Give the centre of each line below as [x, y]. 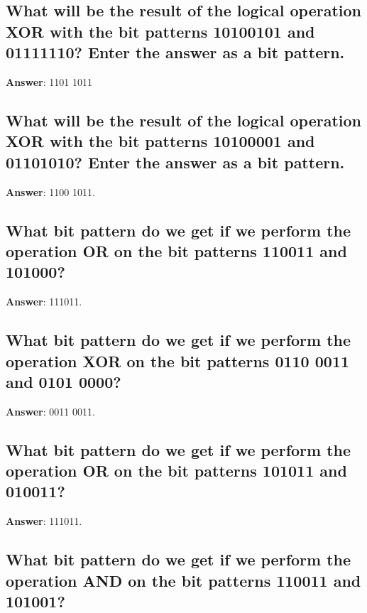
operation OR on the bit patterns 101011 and [176, 471]
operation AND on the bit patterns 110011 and [183, 580]
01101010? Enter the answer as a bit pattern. [175, 162]
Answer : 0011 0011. [50, 411]
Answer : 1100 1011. [50, 191]
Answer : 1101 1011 [49, 81]
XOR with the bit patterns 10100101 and [160, 31]
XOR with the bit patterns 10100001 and [160, 141]
